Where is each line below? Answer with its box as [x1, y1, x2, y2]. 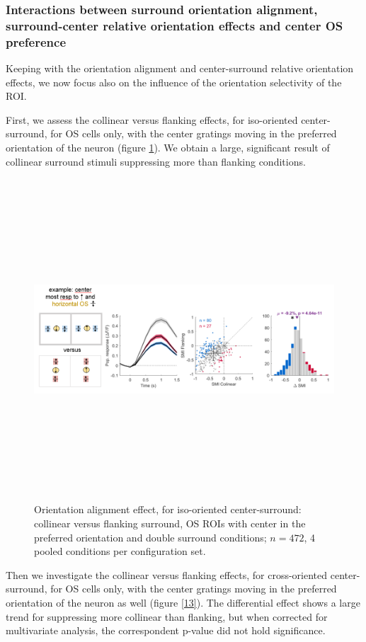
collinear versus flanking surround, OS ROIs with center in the [34, 515, 306, 530]
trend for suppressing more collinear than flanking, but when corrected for [6, 609, 328, 624]
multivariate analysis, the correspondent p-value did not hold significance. [6, 623, 326, 638]
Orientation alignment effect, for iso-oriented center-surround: [34, 502, 302, 517]
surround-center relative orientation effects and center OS [6, 16, 343, 34]
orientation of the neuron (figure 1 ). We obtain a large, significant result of [6, 140, 330, 155]
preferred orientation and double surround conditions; [34, 529, 267, 544]
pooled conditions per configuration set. [34, 544, 206, 558]
